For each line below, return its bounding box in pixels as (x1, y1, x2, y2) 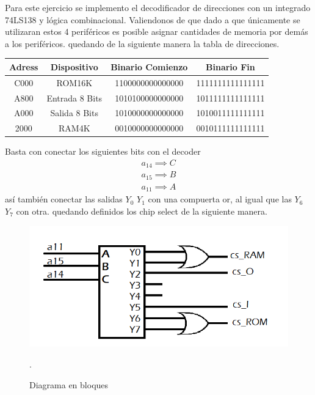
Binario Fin (206, 60, 255, 73)
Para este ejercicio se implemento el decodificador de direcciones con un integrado (5, 1, 311, 13)
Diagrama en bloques (29, 378, 109, 391)
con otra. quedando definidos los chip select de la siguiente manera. (16, 204, 267, 217)
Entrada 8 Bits (46, 91, 103, 104)
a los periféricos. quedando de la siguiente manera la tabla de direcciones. (5, 37, 280, 50)
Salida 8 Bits (50, 106, 98, 119)
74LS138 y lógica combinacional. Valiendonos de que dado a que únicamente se (5, 13, 300, 26)
